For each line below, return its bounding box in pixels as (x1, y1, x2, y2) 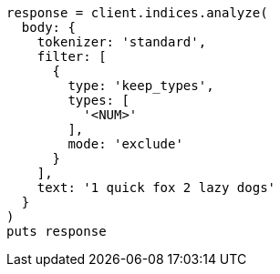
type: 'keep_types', (67, 78, 214, 93)
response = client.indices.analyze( (6, 5, 268, 20)
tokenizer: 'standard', (36, 35, 207, 49)
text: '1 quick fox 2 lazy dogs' (36, 180, 276, 195)
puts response (6, 224, 107, 238)
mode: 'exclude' (67, 137, 183, 151)
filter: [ (36, 49, 107, 64)
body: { (21, 20, 76, 35)
